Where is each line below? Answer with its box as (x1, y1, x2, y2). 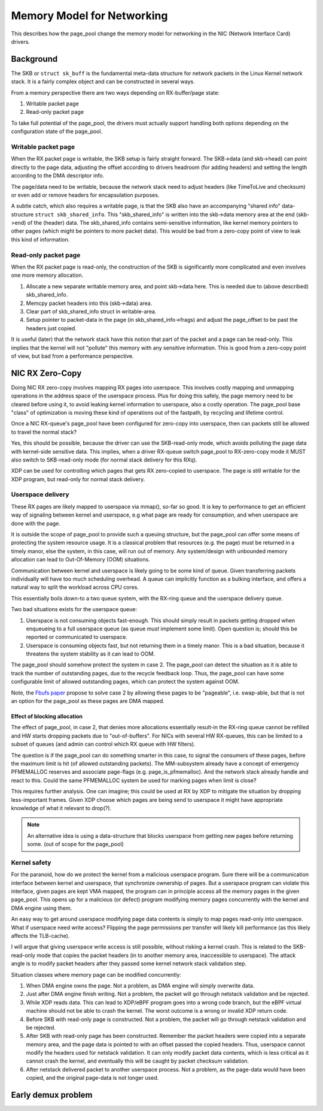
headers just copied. (26, 324, 77, 332)
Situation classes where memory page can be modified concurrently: (11, 971, 182, 978)
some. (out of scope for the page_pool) (27, 841, 124, 848)
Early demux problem (11, 1090, 93, 1100)
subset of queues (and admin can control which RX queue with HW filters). (11, 741, 196, 748)
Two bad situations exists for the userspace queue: (11, 606, 138, 613)
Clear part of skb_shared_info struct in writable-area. (26, 307, 157, 315)
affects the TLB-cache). (11, 932, 70, 939)
